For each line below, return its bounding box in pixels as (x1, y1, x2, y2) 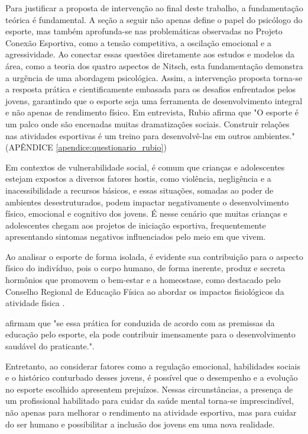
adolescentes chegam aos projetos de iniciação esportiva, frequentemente (5, 218, 266, 231)
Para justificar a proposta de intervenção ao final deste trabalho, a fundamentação (5, 2, 303, 14)
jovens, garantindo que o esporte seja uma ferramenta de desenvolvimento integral (5, 94, 303, 107)
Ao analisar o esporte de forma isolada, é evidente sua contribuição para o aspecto (5, 250, 303, 262)
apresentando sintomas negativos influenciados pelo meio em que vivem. (5, 230, 266, 243)
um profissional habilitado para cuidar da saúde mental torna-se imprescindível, (5, 394, 294, 407)
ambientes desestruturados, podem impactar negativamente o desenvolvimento (5, 195, 289, 208)
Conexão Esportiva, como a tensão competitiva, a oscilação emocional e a (5, 36, 271, 49)
